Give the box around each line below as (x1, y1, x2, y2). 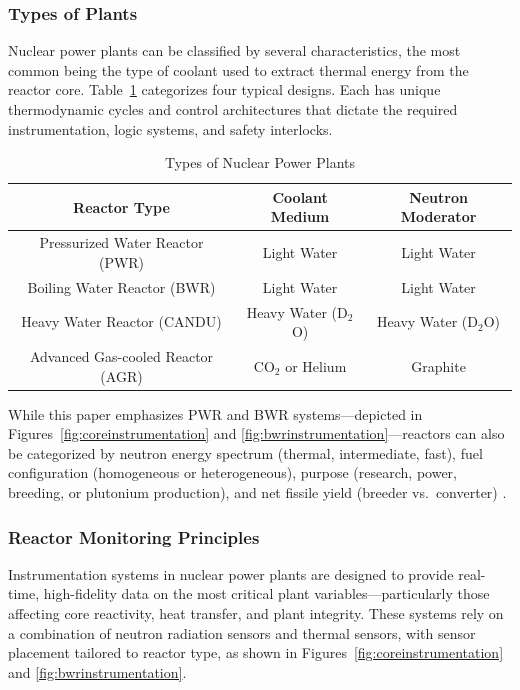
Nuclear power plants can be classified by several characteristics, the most (8, 40, 461, 61)
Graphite (411, 355, 466, 376)
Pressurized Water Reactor (39, 232, 204, 253)
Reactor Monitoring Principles (8, 524, 260, 549)
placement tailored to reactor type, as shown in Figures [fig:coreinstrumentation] (8, 642, 504, 663)
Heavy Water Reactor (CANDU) (21, 311, 222, 332)
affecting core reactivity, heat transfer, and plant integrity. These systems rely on (8, 603, 504, 623)
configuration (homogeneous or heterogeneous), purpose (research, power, (8, 462, 457, 483)
